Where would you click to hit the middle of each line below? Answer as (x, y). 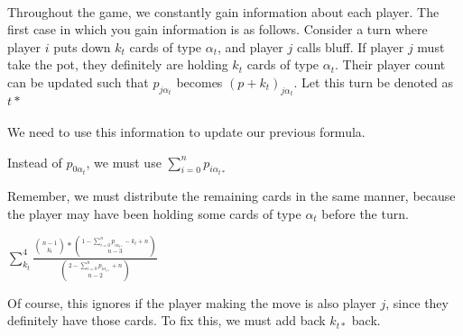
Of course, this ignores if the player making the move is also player (192, 302)
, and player (250, 46)
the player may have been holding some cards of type (154, 213)
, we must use (124, 162)
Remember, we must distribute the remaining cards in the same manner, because (231, 196)
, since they (417, 302)
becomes (199, 82)
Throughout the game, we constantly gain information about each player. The (223, 11)
